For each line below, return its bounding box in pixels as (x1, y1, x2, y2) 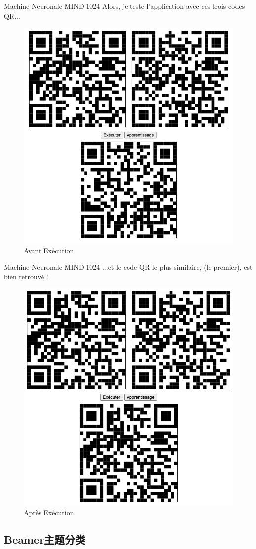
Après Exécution (24, 507, 74, 517)
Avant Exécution (24, 245, 74, 255)
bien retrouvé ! (4, 271, 48, 281)
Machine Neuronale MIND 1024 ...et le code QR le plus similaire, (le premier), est (4, 262, 253, 272)
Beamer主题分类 (4, 531, 86, 547)
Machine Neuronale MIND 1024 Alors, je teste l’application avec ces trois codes (4, 1, 245, 11)
